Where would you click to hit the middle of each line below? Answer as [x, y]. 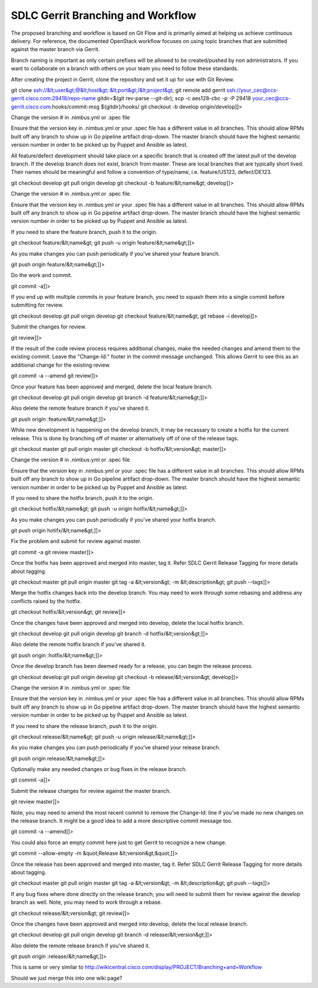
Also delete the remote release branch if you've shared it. [80, 946]
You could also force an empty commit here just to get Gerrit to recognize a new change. [119, 842]
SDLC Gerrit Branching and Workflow [104, 15]
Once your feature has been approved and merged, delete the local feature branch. [112, 387]
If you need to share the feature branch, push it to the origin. [84, 232]
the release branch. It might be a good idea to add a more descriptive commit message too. [122, 821]
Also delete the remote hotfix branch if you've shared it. [79, 644]
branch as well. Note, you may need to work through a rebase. [87, 903]
